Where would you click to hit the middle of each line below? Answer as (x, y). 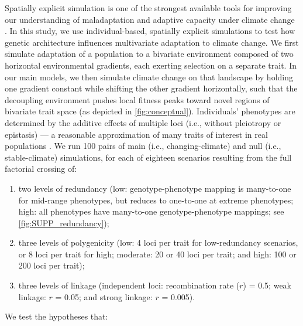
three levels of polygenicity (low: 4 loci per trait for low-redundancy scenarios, (158, 242)
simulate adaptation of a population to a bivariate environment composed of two (149, 54)
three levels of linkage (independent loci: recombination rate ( (129, 285)
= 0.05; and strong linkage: (104, 296)
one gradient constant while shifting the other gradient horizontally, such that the (151, 88)
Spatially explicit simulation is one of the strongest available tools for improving (148, 8)
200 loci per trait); (51, 265)
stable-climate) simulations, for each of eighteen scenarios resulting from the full (148, 157)
